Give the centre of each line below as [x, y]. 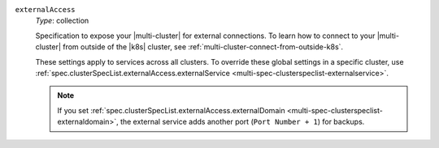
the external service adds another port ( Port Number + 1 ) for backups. [242, 122]
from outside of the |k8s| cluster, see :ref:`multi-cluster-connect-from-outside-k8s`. [203, 47]
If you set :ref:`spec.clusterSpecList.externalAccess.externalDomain [171, 110]
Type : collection [62, 21]
